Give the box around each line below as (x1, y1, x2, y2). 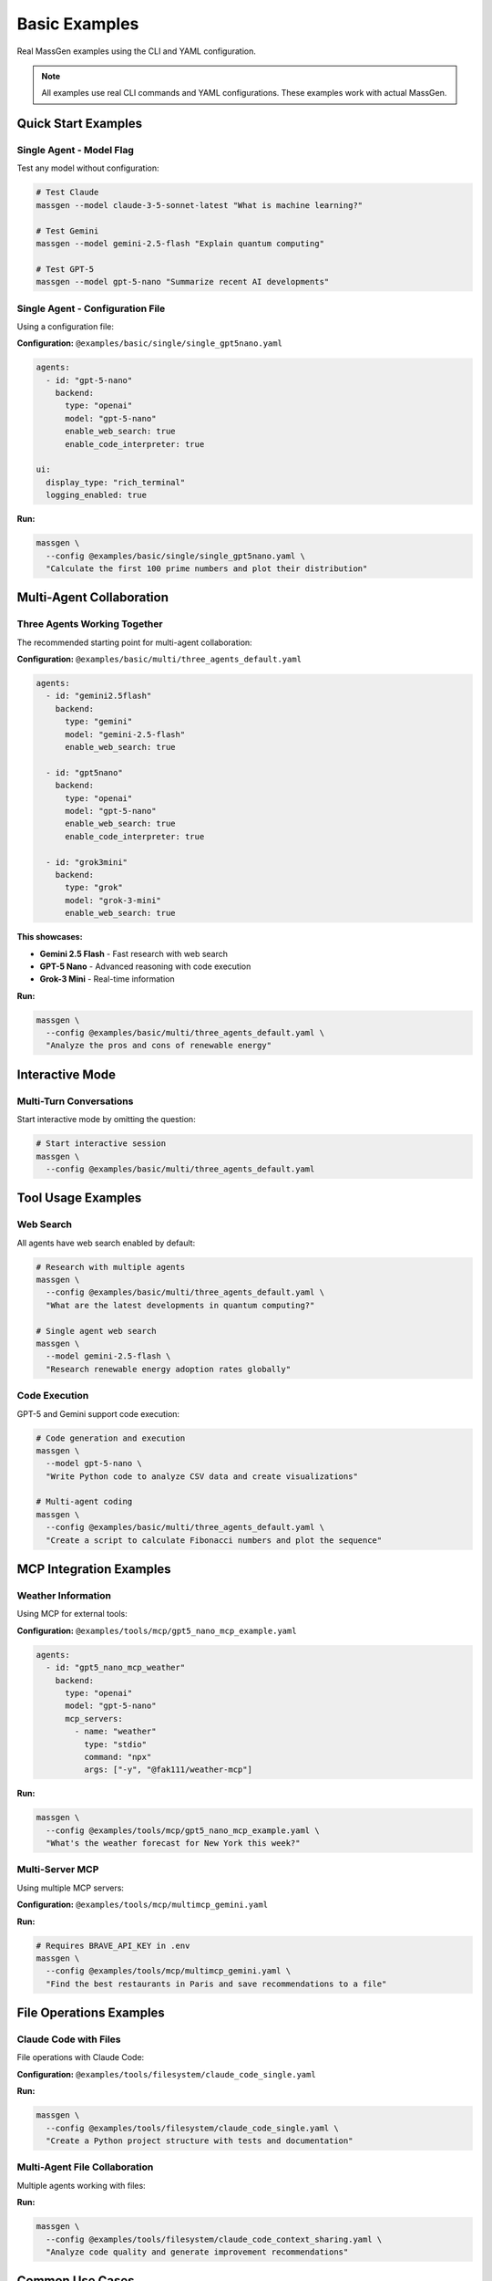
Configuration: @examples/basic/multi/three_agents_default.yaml (16, 653, 302, 665)
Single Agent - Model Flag (16, 144, 134, 157)
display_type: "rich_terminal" (46, 477, 186, 487)
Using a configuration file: (16, 320, 114, 332)
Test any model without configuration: (16, 162, 159, 173)
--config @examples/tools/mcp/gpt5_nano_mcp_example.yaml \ (46, 1825, 320, 1836)
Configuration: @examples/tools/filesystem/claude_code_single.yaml (16, 2068, 316, 2079)
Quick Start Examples (16, 116, 143, 131)
